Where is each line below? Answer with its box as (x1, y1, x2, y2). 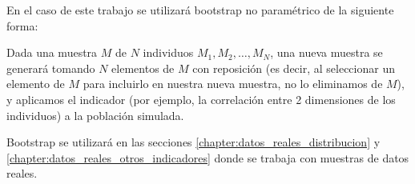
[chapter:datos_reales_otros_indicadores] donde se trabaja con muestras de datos (6, 149, 409, 166)
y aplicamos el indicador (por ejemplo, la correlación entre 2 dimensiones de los (6, 90, 396, 107)
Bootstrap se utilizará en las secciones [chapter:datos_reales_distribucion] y (6, 134, 381, 150)
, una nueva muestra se (270, 44, 383, 61)
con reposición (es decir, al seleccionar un (192, 59, 395, 76)
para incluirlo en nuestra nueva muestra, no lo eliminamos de (83, 75, 383, 92)
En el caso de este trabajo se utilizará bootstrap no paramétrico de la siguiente (6, 2, 394, 18)
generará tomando (6, 59, 95, 76)
